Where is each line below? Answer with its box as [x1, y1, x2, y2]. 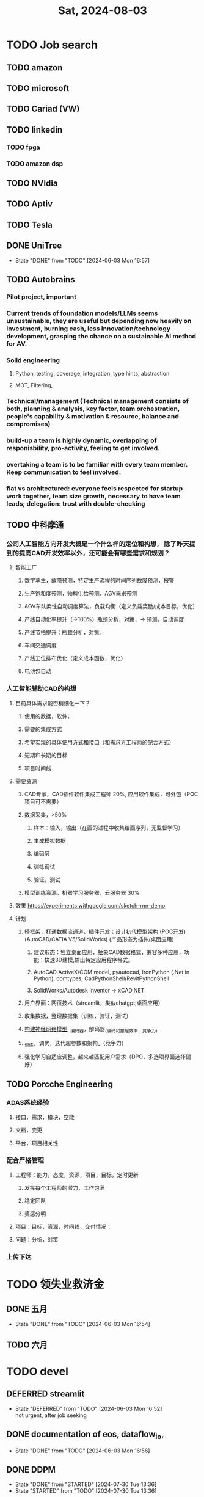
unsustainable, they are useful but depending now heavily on [6, 316, 192, 325]
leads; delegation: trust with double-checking [6, 499, 145, 508]
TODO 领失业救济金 [6, 1278, 104, 1292]
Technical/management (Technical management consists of [6, 397, 189, 406]
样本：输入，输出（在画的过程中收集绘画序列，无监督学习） [33, 824, 184, 831]
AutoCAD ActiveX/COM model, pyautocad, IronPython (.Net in [33, 968, 190, 975]
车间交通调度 [24, 642, 57, 649]
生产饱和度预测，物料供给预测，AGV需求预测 [24, 590, 137, 597]
